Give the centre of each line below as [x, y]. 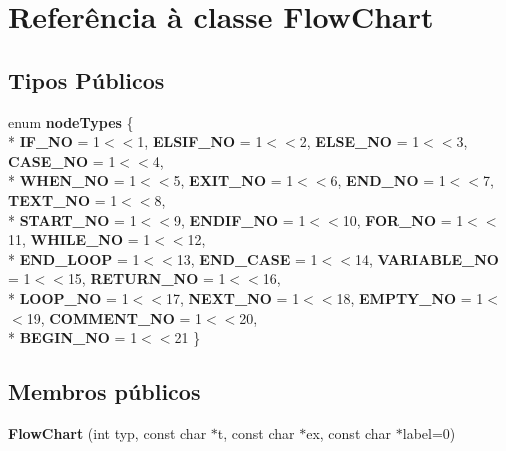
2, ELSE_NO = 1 [359, 141]
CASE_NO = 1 [62, 160]
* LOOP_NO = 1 [68, 297]
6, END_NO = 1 [388, 180]
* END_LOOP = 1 [74, 258]
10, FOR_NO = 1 [403, 219]
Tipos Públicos [86, 79]
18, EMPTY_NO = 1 [410, 297]
